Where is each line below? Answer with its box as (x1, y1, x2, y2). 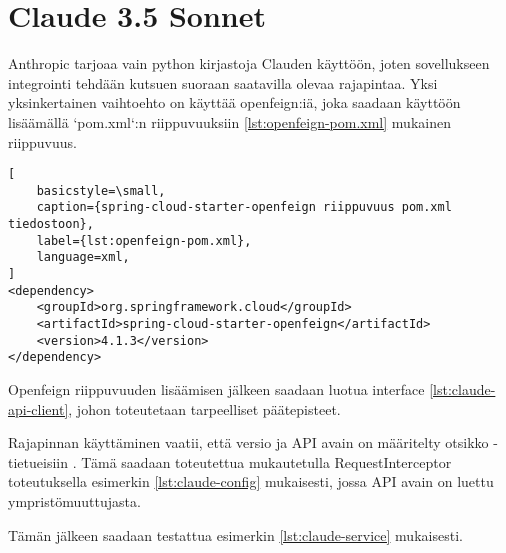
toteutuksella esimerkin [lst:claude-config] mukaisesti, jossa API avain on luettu (8, 471, 494, 492)
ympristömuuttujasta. (8, 490, 141, 511)
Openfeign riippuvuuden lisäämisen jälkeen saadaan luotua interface (8, 378, 425, 399)
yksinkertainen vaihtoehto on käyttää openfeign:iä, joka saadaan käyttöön (8, 92, 461, 113)
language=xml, (36, 250, 130, 265)
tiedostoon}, (8, 217, 94, 232)
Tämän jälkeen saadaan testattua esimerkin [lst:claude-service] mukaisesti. (8, 524, 463, 545)
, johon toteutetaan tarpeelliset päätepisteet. (68, 398, 341, 419)
